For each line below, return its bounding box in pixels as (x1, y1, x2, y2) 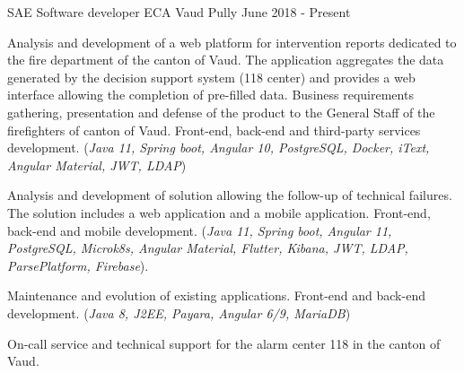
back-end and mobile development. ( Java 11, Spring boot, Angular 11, (7, 221, 392, 239)
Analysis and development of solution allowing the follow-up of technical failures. (7, 186, 452, 204)
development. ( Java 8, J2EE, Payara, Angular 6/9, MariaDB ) (7, 303, 351, 322)
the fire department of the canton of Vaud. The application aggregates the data (7, 50, 444, 69)
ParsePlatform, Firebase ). (7, 256, 149, 274)
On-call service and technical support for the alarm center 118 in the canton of (7, 334, 441, 352)
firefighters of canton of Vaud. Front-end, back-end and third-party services (7, 120, 421, 139)
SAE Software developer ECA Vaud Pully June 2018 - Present (7, 3, 351, 21)
